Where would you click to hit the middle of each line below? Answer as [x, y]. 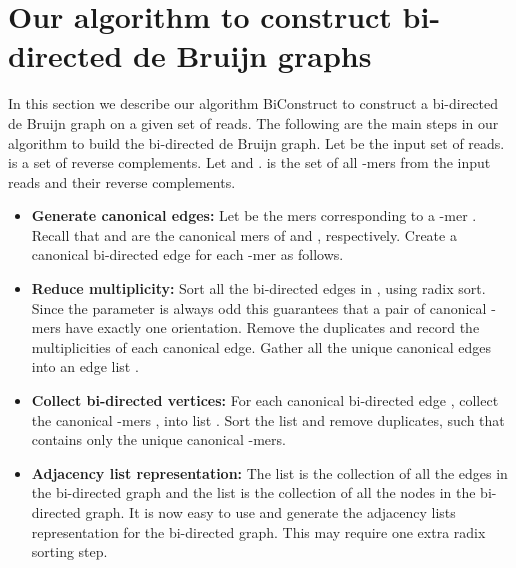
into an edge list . [85, 366]
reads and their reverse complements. [122, 181]
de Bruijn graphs [252, 55]
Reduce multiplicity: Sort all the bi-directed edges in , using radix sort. [258, 288]
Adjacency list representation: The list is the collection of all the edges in [269, 472]
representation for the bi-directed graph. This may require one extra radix [258, 531]
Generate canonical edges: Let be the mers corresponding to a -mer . [254, 215]
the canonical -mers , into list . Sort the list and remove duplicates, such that [268, 419]
